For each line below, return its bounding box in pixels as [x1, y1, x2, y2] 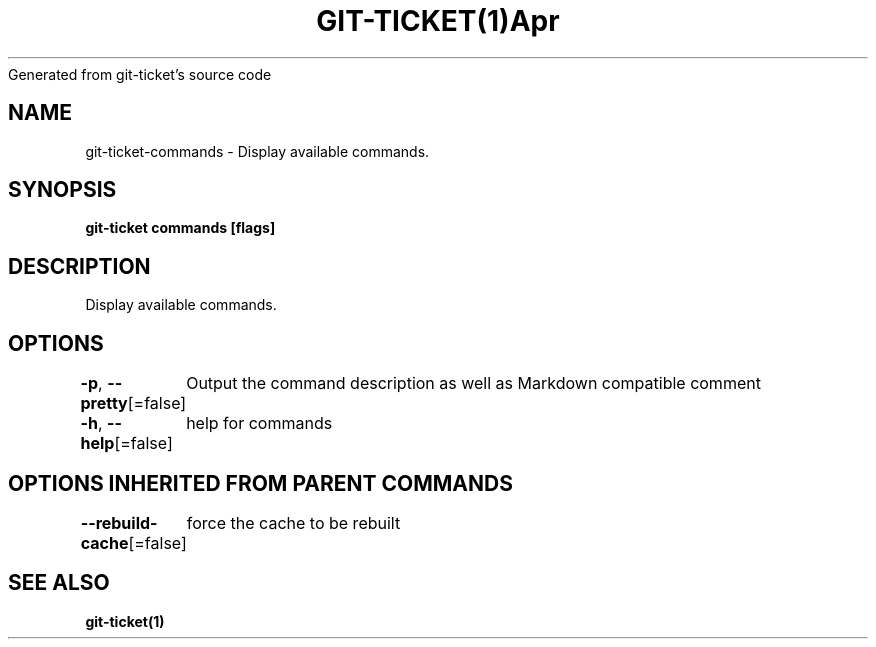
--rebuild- [80, 512, 158, 533]
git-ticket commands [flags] [85, 219, 276, 237]
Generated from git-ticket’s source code [8, 65, 272, 83]
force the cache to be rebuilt [186, 512, 401, 533]
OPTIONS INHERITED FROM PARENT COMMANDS [8, 470, 513, 496]
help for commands [186, 413, 333, 434]
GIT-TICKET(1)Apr [316, 4, 560, 38]
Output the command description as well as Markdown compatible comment [186, 373, 761, 394]
